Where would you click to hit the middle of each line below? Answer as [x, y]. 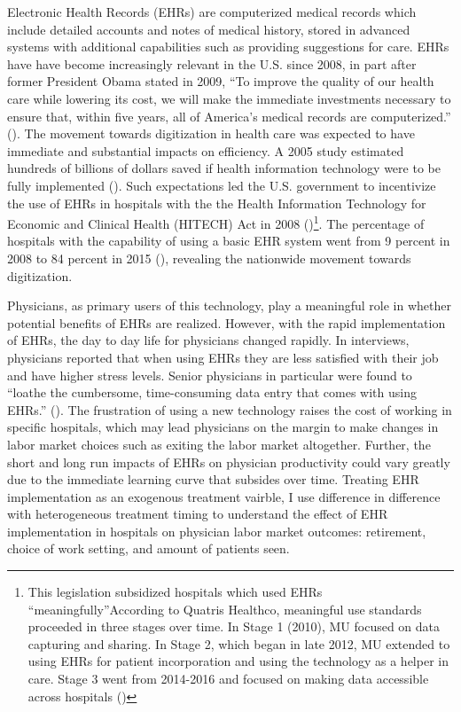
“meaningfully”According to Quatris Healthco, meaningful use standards [225, 609]
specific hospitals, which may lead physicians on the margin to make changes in [223, 427]
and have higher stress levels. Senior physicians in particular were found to [210, 375]
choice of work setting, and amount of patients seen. [148, 548]
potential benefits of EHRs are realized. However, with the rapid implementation [227, 322]
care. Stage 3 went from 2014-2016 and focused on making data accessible [228, 679]
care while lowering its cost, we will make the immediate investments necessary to [229, 98]
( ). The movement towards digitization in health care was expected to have [211, 133]
